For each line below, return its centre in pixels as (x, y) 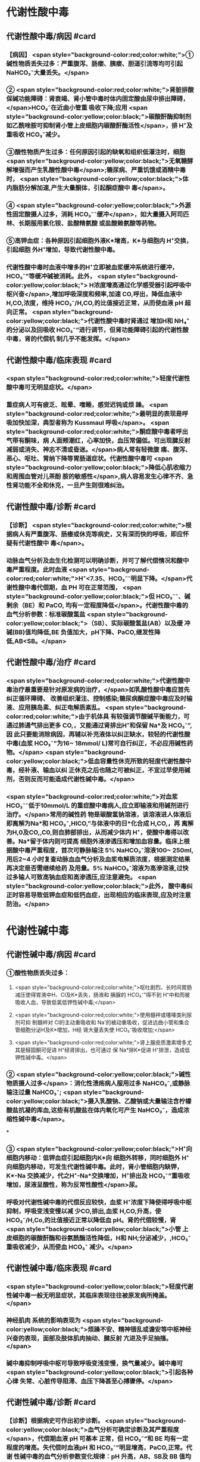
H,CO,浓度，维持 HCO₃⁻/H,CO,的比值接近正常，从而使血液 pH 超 (99, 303)
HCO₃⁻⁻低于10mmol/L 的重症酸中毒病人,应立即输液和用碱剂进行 (98, 805)
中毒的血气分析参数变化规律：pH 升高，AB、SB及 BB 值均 (109, 1457)
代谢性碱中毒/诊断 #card (51, 1402)
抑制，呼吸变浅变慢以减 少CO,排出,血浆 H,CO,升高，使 (84, 1211)
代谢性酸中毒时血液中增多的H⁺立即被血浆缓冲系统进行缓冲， (92, 267)
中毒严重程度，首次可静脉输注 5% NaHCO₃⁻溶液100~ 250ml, (106, 850)
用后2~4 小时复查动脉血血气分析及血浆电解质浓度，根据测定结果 (98, 859)
